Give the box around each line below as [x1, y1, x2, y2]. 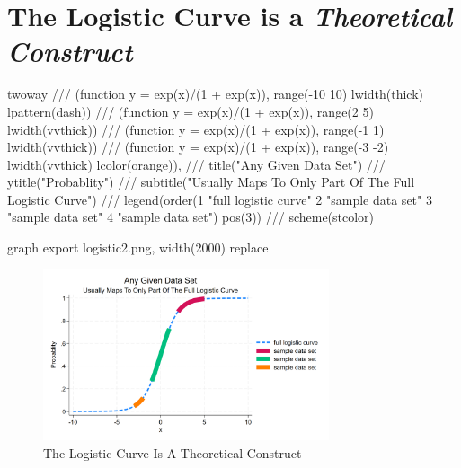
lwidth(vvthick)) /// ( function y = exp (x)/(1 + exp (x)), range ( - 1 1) [7, 119, 385, 138]
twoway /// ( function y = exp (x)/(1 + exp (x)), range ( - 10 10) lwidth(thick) [7, 84, 423, 103]
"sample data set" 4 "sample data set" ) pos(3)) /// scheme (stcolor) [7, 208, 375, 226]
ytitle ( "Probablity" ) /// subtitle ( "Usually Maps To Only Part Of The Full [7, 172, 415, 191]
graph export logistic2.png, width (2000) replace [7, 238, 269, 257]
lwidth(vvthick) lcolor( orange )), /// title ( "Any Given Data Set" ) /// [7, 155, 386, 173]
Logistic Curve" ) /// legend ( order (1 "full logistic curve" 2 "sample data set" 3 [7, 190, 432, 208]
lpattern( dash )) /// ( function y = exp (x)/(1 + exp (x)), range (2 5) [7, 102, 374, 120]
